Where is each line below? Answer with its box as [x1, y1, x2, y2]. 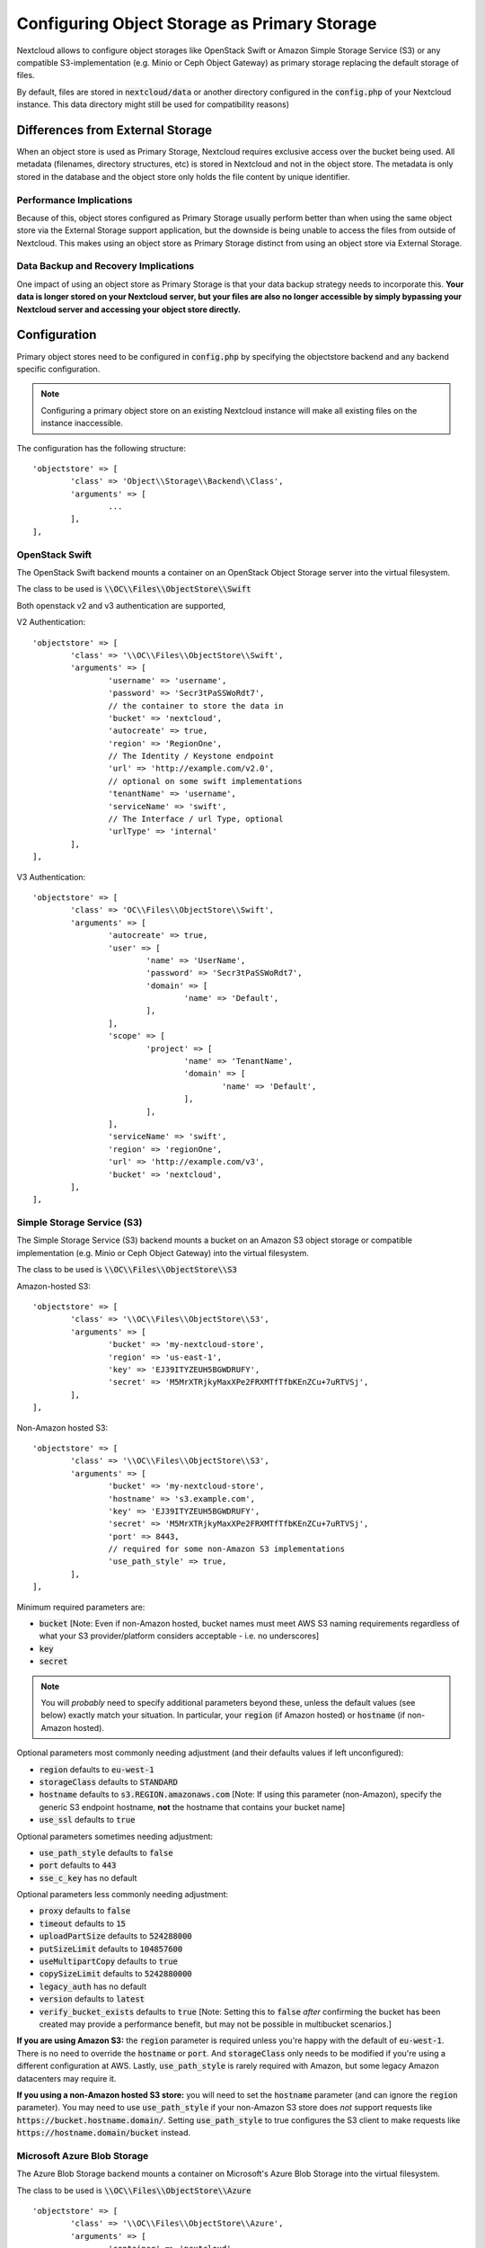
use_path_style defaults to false [39, 1847, 174, 1858]
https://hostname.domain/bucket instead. [16, 2128, 191, 2138]
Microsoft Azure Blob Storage [16, 2149, 149, 2162]
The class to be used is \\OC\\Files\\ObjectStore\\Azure [16, 2185, 251, 2196]
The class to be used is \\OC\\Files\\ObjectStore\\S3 [16, 1264, 237, 1275]
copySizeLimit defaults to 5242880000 [39, 1968, 192, 1979]
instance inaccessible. [40, 418, 123, 429]
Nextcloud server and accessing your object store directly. [16, 304, 242, 315]
